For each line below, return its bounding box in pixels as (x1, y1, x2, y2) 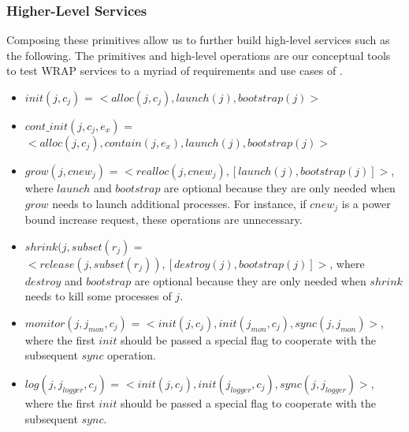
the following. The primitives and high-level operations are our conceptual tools (6, 47, 391, 63)
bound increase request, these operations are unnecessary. (24, 211, 303, 228)
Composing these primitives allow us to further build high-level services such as (6, 32, 390, 48)
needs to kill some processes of (24, 288, 172, 304)
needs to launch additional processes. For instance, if (52, 195, 307, 211)
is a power (341, 195, 391, 211)
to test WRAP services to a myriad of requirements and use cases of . (6, 62, 343, 79)
